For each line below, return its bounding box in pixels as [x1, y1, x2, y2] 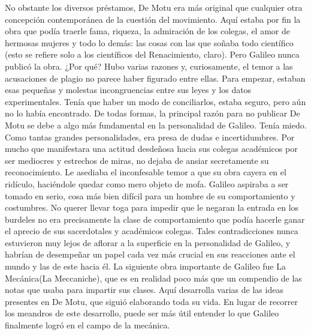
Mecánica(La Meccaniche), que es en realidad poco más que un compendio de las [5, 271, 302, 284]
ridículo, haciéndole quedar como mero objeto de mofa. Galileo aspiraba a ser [5, 177, 289, 190]
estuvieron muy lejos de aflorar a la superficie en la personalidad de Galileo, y [5, 236, 291, 249]
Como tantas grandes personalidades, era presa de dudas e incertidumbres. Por [5, 130, 295, 143]
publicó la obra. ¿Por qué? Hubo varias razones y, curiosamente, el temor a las [5, 59, 293, 72]
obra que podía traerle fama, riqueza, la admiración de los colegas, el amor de [5, 25, 290, 37]
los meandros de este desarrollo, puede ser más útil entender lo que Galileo [5, 307, 279, 319]
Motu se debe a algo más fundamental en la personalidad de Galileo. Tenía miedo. [5, 118, 307, 131]
